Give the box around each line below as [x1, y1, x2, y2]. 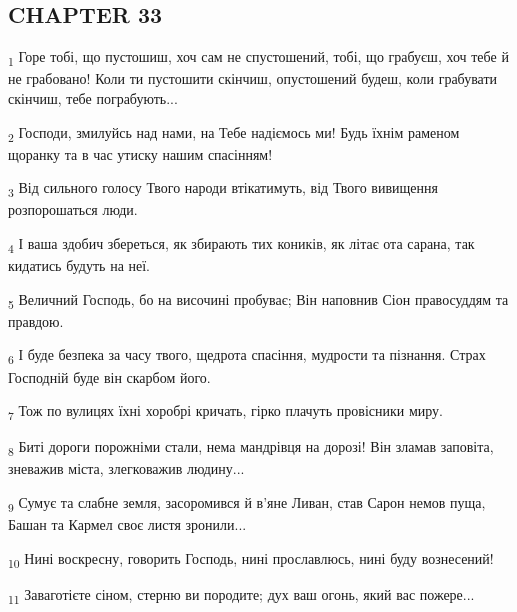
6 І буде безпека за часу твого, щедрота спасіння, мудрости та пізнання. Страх [8, 344, 486, 368]
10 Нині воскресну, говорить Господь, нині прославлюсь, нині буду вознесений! [8, 547, 494, 571]
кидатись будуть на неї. [8, 255, 150, 276]
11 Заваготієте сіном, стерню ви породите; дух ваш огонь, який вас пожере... [8, 583, 475, 607]
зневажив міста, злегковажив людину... [8, 458, 245, 479]
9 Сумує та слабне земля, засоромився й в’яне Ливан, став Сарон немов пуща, [8, 491, 486, 515]
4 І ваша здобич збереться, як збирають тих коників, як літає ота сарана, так [8, 232, 475, 256]
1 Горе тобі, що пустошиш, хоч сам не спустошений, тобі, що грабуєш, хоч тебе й [8, 46, 509, 69]
